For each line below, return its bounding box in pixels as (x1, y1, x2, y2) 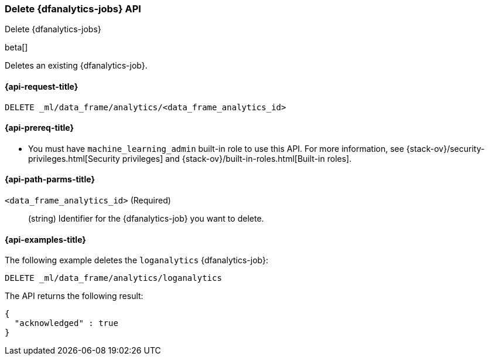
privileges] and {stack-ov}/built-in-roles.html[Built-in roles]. (122, 153, 352, 164)
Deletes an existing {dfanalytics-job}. (5, 60, 148, 71)
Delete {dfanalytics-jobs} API (5, 3, 141, 15)
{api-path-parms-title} (5, 174, 95, 185)
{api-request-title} (5, 81, 78, 91)
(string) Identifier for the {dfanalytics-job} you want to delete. (28, 213, 264, 224)
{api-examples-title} (5, 234, 86, 244)
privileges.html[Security (28, 153, 120, 164)
